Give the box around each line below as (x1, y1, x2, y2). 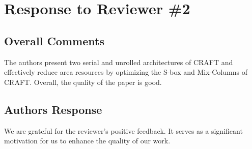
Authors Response (4, 101, 102, 117)
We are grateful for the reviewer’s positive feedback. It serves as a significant (4, 125, 243, 136)
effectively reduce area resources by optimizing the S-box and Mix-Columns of (4, 67, 247, 77)
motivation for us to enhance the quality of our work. (4, 135, 171, 146)
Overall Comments (4, 33, 104, 48)
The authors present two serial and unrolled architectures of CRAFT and (4, 56, 233, 67)
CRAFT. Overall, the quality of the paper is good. (4, 76, 162, 87)
